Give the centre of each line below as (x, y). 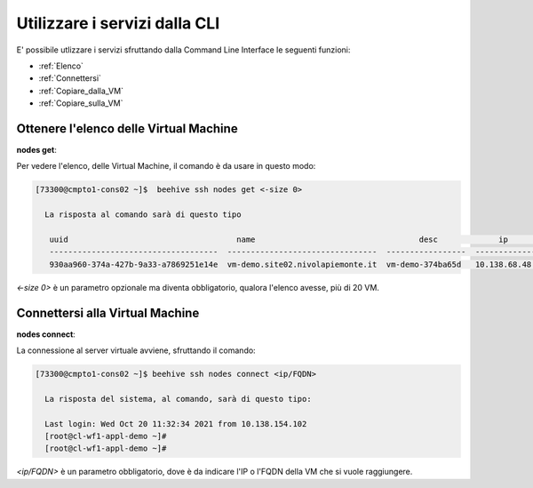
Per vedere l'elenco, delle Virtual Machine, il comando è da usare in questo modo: (166, 166)
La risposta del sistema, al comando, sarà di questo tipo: (178, 399)
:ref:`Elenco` (61, 66)
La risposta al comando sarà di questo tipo (143, 215)
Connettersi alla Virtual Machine (108, 312)
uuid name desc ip (278, 239)
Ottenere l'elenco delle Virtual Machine (127, 128)
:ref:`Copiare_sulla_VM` (81, 103)
